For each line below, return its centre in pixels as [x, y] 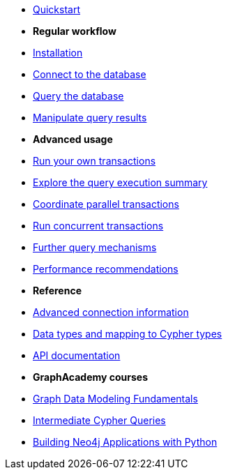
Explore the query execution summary [120, 182]
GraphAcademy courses [91, 377]
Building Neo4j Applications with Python [125, 442]
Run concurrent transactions [98, 226]
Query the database [78, 96]
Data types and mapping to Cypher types [128, 334]
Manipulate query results [90, 118]
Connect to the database [90, 74]
